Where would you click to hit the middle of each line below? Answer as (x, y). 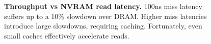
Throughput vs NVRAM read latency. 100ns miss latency (103, 6)
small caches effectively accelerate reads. (67, 35)
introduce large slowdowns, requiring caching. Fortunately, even (103, 26)
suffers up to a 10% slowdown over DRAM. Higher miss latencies (106, 16)
